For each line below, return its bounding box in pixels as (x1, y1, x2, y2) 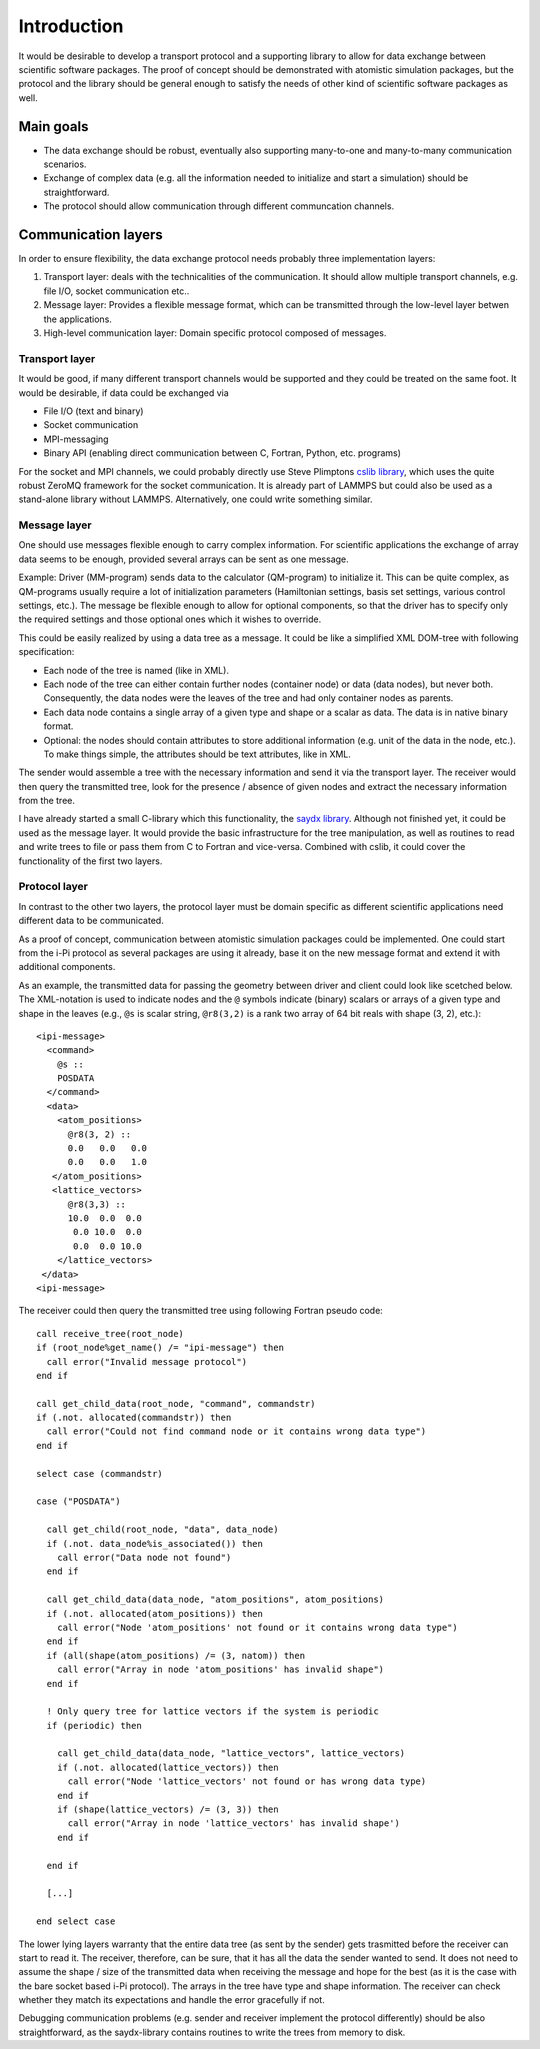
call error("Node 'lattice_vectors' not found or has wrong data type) (67, 1776, 427, 1787)
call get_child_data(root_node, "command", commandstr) (36, 1398, 316, 1409)
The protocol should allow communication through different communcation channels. (43, 200, 395, 212)
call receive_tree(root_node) (36, 1328, 185, 1339)
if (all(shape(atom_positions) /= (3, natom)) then (46, 1650, 305, 1661)
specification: (18, 646, 75, 658)
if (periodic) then (46, 1720, 142, 1731)
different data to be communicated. (18, 915, 164, 927)
